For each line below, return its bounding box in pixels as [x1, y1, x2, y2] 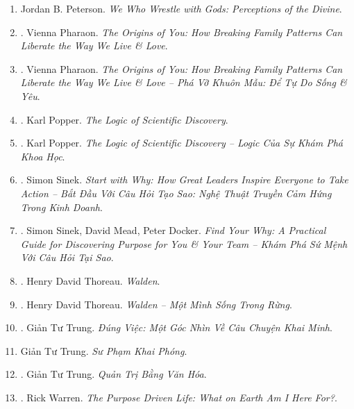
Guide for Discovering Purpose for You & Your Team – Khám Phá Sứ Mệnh [20, 236, 348, 251]
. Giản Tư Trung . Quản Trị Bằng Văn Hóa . [20, 367, 207, 381]
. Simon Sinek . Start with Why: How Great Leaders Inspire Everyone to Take [20, 172, 348, 187]
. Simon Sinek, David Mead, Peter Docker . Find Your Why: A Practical [20, 223, 326, 237]
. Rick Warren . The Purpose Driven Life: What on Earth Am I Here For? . [20, 390, 337, 404]
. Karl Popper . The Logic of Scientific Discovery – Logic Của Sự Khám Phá [20, 135, 344, 150]
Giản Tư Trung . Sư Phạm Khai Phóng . [20, 343, 187, 358]
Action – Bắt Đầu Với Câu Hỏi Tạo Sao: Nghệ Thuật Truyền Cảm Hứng [20, 185, 332, 200]
